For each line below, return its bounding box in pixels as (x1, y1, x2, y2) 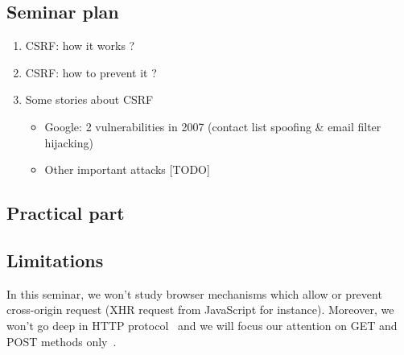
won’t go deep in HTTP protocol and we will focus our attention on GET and (6, 316, 398, 333)
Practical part (6, 200, 125, 225)
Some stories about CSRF (25, 91, 154, 108)
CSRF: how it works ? (25, 37, 135, 54)
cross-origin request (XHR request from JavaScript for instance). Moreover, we (6, 301, 394, 318)
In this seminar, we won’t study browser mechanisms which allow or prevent (6, 285, 382, 302)
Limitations (6, 247, 104, 272)
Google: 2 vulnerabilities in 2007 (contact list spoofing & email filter (44, 118, 381, 134)
